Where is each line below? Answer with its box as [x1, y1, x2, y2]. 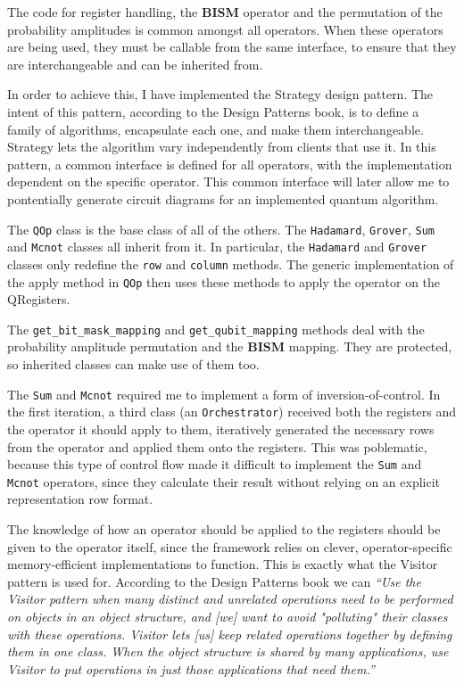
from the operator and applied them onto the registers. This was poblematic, [7, 437, 427, 456]
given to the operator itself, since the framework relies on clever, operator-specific [7, 537, 452, 556]
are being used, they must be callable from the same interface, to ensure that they [7, 37, 457, 56]
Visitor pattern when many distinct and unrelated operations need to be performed [7, 589, 453, 608]
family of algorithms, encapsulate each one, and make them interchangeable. [7, 119, 424, 138]
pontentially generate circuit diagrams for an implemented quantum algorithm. [7, 189, 439, 208]
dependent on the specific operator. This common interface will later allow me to [7, 172, 450, 191]
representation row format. [7, 490, 153, 508]
